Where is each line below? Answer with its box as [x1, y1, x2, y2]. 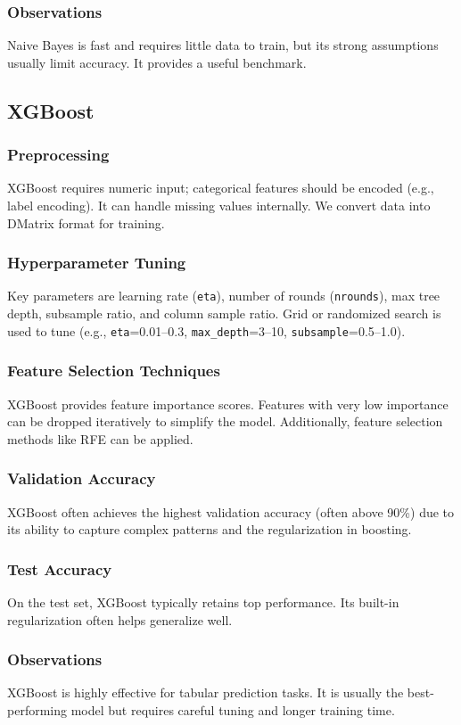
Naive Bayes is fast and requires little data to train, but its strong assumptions [7, 36, 439, 54]
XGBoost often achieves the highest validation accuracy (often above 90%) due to [7, 502, 455, 521]
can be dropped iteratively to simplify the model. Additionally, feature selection [7, 412, 443, 431]
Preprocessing [7, 144, 110, 166]
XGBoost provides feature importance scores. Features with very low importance [7, 394, 449, 413]
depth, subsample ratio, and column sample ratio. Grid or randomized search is [7, 304, 441, 323]
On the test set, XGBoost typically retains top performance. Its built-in [7, 592, 399, 611]
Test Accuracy [7, 557, 112, 580]
